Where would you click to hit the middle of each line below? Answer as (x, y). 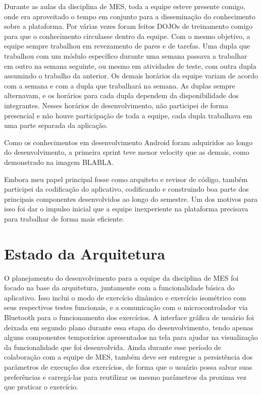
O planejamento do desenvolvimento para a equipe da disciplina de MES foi (121, 277)
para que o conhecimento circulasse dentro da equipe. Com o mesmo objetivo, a (127, 36)
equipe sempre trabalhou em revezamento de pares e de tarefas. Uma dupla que (127, 46)
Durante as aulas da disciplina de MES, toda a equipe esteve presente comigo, (125, 6)
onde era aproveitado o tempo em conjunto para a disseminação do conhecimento (130, 16)
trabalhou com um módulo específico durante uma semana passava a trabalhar (126, 55)
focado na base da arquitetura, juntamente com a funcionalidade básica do (119, 288)
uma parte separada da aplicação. (56, 125)
